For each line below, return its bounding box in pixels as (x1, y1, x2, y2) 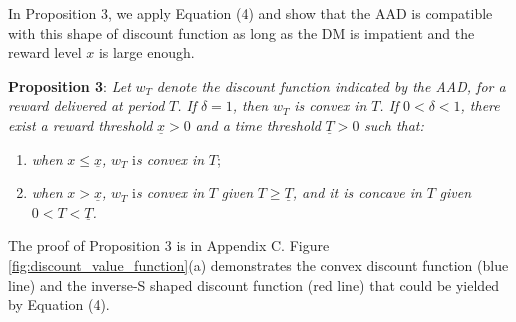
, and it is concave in (292, 182, 422, 203)
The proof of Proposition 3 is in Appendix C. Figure (8, 235, 330, 256)
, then (232, 95, 269, 116)
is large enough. (98, 42, 195, 63)
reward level (8, 42, 82, 63)
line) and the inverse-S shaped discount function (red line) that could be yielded (8, 274, 500, 295)
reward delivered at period (8, 95, 165, 116)
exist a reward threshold (8, 114, 153, 135)
